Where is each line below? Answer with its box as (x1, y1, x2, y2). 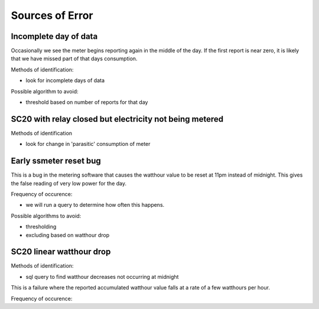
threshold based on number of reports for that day (25, 99, 148, 106)
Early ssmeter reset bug (11, 156, 102, 166)
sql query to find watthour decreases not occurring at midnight (25, 273, 179, 280)
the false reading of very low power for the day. (11, 180, 127, 187)
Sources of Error (11, 9, 93, 22)
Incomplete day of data (11, 31, 98, 41)
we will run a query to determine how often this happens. (25, 201, 165, 209)
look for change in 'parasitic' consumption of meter (25, 141, 151, 148)
